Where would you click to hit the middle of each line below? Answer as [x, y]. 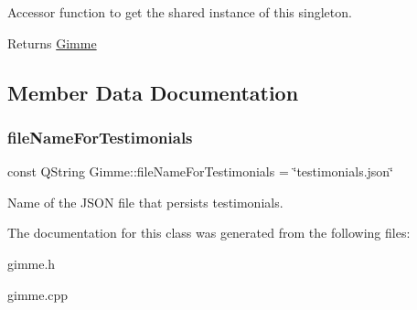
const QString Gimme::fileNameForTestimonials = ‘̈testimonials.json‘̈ [201, 171]
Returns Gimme [52, 43]
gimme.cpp [38, 294]
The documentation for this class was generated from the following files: [209, 233]
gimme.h [32, 263]
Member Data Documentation [153, 92]
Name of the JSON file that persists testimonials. [145, 202]
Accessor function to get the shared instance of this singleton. [180, 12]
